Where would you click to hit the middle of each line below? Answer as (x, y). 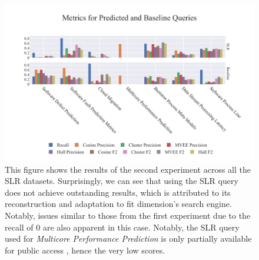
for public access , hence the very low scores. (85, 250)
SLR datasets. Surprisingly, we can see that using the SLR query (122, 181)
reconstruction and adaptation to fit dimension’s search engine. (118, 204)
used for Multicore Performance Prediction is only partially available (128, 238)
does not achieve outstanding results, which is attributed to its (118, 192)
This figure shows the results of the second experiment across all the (128, 169)
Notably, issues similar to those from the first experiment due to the (128, 215)
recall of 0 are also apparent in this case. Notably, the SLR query (122, 227)
